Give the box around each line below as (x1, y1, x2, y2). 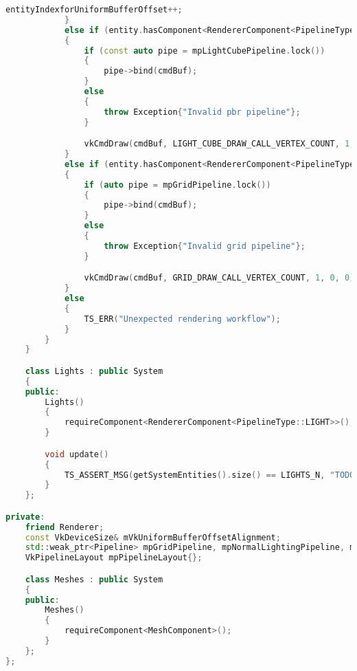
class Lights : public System (25, 366, 163, 376)
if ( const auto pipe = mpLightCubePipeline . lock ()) (84, 45, 325, 56)
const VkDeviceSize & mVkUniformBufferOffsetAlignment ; (25, 532, 281, 542)
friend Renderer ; (25, 522, 104, 532)
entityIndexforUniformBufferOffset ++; (5, 5, 183, 14)
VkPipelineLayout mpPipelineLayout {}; (25, 553, 203, 563)
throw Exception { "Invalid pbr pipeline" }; (104, 107, 301, 117)
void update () (45, 449, 109, 459)
